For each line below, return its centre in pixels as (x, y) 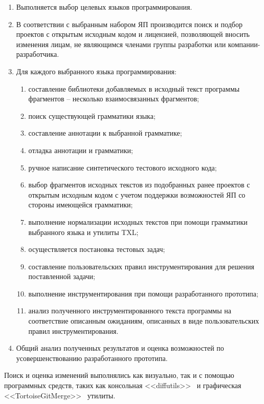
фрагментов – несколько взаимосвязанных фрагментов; (114, 99)
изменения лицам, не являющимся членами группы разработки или (121, 44)
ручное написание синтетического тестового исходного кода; (123, 167)
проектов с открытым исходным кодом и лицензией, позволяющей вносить (133, 34)
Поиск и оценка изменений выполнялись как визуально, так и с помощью (119, 375)
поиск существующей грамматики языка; (92, 115)
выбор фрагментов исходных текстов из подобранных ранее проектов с (139, 185)
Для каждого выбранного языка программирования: (96, 71)
